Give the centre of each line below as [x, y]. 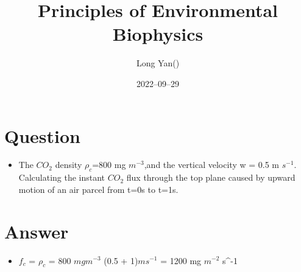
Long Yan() [158, 63]
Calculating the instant [62, 177]
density [69, 165]
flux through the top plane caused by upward [211, 177]
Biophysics [158, 34]
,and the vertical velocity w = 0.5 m [212, 165]
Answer [37, 231]
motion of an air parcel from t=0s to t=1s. [98, 189]
